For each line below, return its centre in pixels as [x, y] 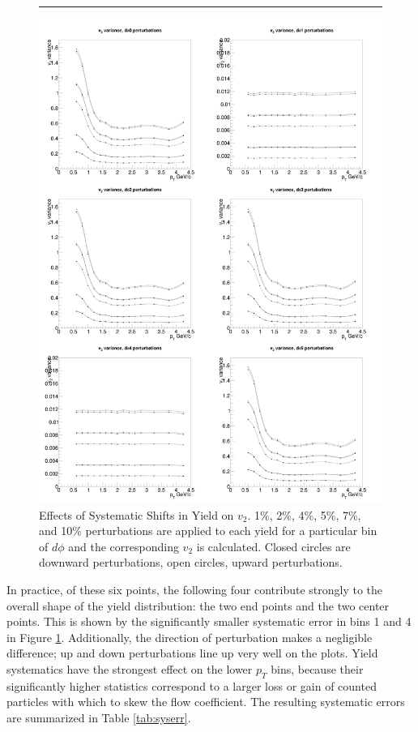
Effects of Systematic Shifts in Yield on [136, 514]
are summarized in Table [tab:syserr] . [99, 717]
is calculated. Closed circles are [273, 546]
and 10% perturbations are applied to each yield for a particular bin [208, 531]
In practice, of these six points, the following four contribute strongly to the [195, 589]
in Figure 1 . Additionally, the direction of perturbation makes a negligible [190, 637]
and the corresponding [124, 546]
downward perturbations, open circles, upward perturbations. [191, 562]
